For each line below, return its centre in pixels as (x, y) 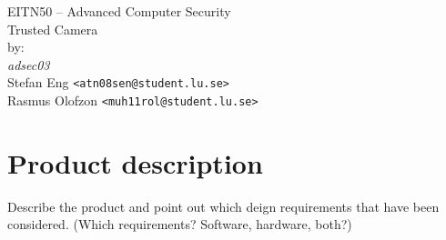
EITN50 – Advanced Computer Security (119, 11)
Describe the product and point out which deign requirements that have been (223, 206)
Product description (135, 162)
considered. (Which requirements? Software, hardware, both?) (180, 224)
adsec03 (29, 64)
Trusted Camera (53, 29)
